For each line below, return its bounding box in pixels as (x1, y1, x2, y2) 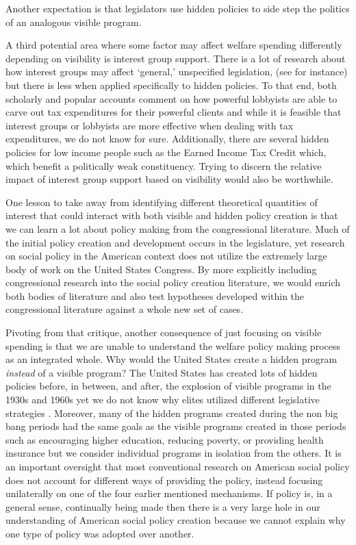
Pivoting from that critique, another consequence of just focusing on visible (5, 325, 322, 340)
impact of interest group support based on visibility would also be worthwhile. (5, 172, 333, 186)
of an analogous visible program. (5, 14, 142, 29)
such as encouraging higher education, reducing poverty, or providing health (5, 432, 324, 446)
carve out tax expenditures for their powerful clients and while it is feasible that (5, 105, 342, 119)
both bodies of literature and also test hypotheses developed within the (5, 288, 305, 303)
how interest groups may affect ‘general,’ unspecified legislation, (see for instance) (5, 64, 348, 79)
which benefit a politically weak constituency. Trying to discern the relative (5, 158, 322, 173)
